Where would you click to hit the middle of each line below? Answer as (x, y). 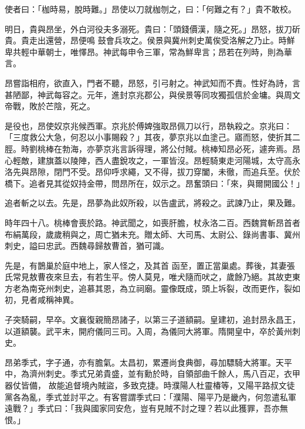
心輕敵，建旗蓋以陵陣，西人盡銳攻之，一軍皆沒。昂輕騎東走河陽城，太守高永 (152, 160)
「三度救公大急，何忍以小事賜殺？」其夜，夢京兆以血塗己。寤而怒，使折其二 (152, 137)
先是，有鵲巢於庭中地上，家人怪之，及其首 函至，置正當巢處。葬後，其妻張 (150, 265)
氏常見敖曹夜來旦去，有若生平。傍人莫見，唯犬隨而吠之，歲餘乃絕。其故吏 (148, 277)
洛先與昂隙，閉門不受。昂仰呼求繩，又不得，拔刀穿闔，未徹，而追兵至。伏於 (152, 172)
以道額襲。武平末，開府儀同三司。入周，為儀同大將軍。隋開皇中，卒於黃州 (148, 331)
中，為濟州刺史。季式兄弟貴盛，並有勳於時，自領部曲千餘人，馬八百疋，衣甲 (152, 374)
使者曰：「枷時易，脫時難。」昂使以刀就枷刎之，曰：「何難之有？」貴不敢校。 (150, 9)
